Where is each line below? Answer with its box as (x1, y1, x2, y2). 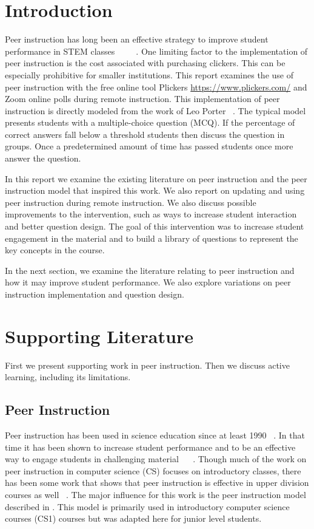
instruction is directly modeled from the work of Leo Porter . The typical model (5, 104, 306, 117)
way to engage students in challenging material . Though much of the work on (5, 452, 307, 465)
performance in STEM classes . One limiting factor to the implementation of (5, 44, 308, 57)
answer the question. (5, 152, 81, 165)
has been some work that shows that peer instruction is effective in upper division (5, 476, 309, 489)
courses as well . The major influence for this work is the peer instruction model (5, 488, 306, 501)
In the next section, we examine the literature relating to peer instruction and (5, 264, 295, 276)
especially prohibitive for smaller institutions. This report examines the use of (5, 68, 293, 81)
